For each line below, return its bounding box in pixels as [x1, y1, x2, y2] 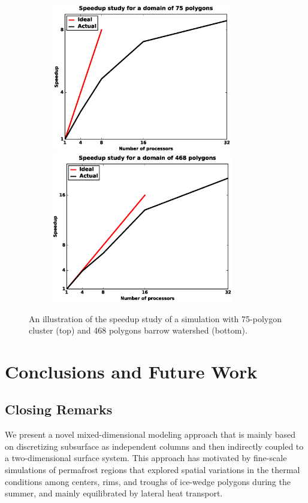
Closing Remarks [5, 400, 113, 419]
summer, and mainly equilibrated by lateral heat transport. [5, 487, 223, 499]
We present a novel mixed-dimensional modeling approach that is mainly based [5, 428, 295, 441]
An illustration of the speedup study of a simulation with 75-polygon [29, 312, 282, 325]
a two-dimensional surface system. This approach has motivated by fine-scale [5, 452, 287, 464]
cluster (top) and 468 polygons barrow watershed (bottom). [29, 324, 247, 337]
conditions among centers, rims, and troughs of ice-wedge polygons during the [5, 475, 291, 487]
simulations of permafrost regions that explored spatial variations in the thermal [5, 463, 300, 476]
